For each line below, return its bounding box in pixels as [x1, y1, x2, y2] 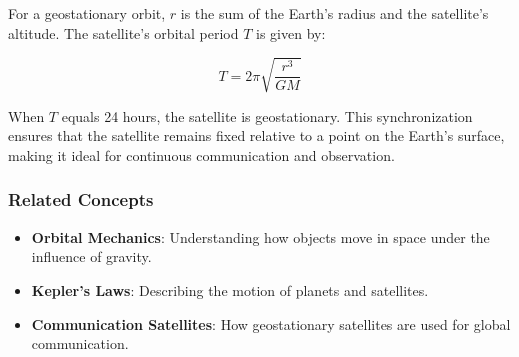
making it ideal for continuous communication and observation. [8, 144, 395, 165]
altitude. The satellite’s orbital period [8, 22, 239, 43]
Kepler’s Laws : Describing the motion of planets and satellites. [31, 279, 429, 300]
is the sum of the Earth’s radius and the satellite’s [180, 3, 489, 23]
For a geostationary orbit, [8, 3, 166, 23]
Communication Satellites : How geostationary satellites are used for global [31, 313, 511, 334]
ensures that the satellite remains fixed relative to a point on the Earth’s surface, [8, 125, 505, 146]
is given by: [256, 22, 326, 43]
